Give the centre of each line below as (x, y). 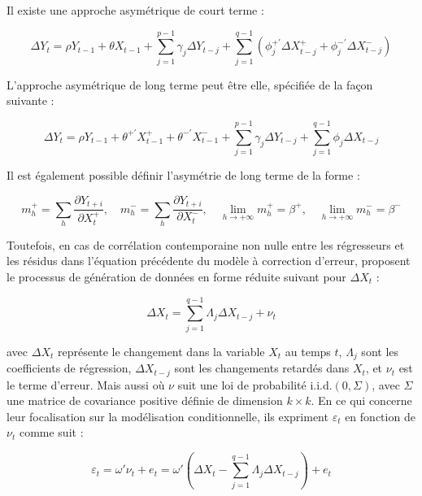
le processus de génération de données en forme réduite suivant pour (176, 277)
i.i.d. (321, 386)
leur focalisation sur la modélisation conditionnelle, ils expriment (167, 416)
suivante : (30, 100)
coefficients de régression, (69, 368)
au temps (308, 351)
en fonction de (380, 416)
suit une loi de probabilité (242, 384)
